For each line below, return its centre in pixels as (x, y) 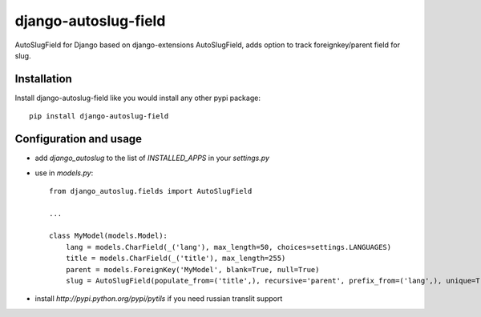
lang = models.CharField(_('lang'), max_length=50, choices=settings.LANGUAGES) (228, 247)
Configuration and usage (79, 139)
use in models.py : (64, 173)
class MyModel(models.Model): (109, 236)
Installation (43, 79)
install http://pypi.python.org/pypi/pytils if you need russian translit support (159, 299)
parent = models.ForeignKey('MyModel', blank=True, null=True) (192, 269)
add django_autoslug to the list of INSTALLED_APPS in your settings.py (152, 158)
